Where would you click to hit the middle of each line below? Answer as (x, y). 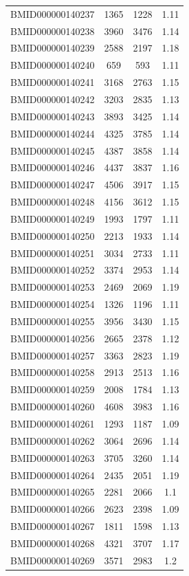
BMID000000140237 (53, 13)
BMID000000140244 (53, 133)
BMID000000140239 (53, 48)
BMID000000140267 (53, 526)
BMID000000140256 (53, 338)
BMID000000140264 (53, 475)
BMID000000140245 (53, 150)
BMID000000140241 (53, 82)
